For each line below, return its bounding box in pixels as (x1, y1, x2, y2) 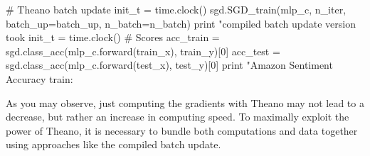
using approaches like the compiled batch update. (6, 137, 221, 152)
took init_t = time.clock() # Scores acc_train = (6, 30, 220, 45)
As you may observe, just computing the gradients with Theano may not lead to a (6, 95, 364, 110)
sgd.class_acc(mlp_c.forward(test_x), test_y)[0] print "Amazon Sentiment (6, 57, 333, 72)
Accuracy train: (6, 71, 73, 86)
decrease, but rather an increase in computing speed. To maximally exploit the (6, 109, 349, 124)
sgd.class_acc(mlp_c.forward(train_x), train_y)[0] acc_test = (6, 43, 280, 58)
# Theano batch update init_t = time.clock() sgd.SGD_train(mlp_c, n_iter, (6, 2, 347, 16)
